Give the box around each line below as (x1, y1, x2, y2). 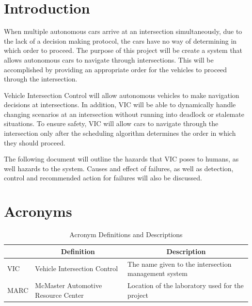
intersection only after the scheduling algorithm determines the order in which (4, 128, 236, 138)
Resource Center (35, 290, 84, 300)
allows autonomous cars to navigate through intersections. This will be (4, 54, 214, 64)
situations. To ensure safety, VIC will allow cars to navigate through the (4, 118, 219, 129)
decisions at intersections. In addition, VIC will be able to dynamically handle (4, 99, 236, 110)
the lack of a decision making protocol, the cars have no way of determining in (4, 35, 237, 46)
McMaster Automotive (35, 280, 102, 290)
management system (127, 268, 188, 278)
